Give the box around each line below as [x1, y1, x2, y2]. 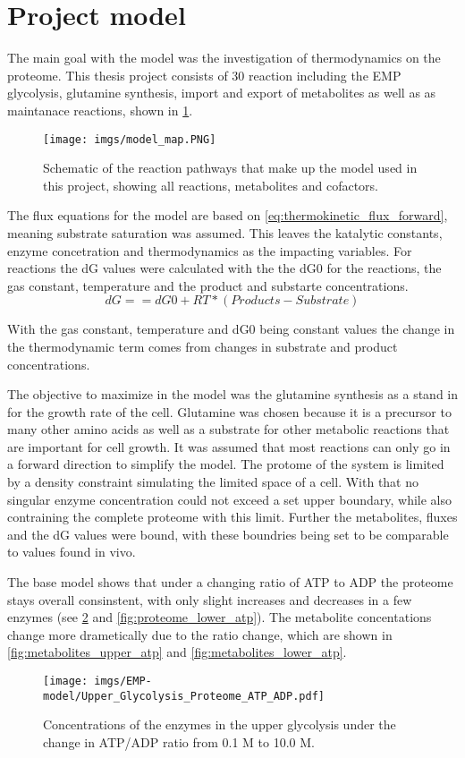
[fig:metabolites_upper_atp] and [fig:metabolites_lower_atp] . [7, 643, 347, 661]
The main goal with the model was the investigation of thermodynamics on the [7, 48, 441, 67]
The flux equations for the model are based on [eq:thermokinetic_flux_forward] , [7, 206, 448, 225]
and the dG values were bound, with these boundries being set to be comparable [7, 524, 449, 543]
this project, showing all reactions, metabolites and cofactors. [43, 175, 379, 194]
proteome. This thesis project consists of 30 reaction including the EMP [7, 65, 402, 84]
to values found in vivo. [7, 542, 136, 561]
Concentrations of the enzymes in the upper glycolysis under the [43, 715, 396, 734]
